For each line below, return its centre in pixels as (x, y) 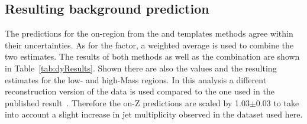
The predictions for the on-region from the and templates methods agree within (149, 33)
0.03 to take (277, 102)
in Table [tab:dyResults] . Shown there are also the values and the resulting (141, 68)
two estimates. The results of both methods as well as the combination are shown (152, 56)
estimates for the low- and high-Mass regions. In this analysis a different (136, 79)
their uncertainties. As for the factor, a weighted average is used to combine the (149, 45)
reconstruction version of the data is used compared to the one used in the (140, 91)
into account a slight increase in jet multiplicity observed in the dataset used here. (154, 114)
